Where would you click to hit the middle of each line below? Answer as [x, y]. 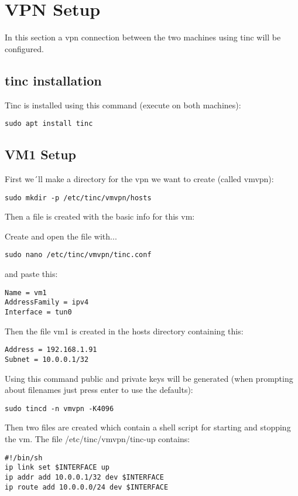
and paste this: [31, 274]
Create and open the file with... [61, 236]
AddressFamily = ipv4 [47, 302]
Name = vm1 [26, 293]
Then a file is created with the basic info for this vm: [100, 216]
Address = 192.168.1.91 [51, 350]
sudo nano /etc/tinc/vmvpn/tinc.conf [78, 255]
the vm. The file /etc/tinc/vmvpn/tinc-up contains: [97, 438]
